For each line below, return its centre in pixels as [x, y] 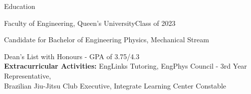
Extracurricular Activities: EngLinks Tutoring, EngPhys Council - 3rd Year [125, 66]
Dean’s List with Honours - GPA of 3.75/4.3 [72, 56]
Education [20, 6]
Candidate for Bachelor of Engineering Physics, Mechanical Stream [107, 40]
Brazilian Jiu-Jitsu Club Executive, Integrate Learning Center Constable [115, 85]
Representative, [28, 75]
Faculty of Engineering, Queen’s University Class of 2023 [90, 23]
